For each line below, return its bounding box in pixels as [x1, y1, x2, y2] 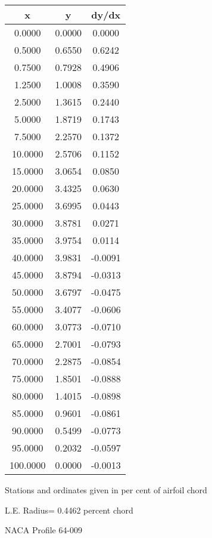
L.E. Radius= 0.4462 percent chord [5, 503, 133, 516]
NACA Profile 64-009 [5, 524, 83, 536]
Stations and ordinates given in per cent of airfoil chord [5, 484, 207, 496]
